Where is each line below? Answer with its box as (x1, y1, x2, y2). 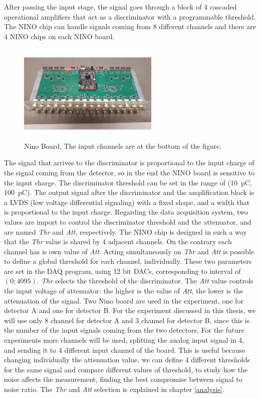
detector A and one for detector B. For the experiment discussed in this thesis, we (4, 305, 256, 316)
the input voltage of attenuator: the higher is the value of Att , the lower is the (4, 285, 243, 296)
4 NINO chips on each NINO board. (4, 31, 115, 41)
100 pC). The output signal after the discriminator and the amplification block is (4, 187, 254, 197)
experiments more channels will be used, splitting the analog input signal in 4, (4, 335, 244, 345)
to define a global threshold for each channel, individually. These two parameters (4, 256, 252, 266)
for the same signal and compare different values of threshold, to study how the (4, 364, 248, 374)
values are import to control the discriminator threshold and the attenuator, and (4, 216, 251, 227)
